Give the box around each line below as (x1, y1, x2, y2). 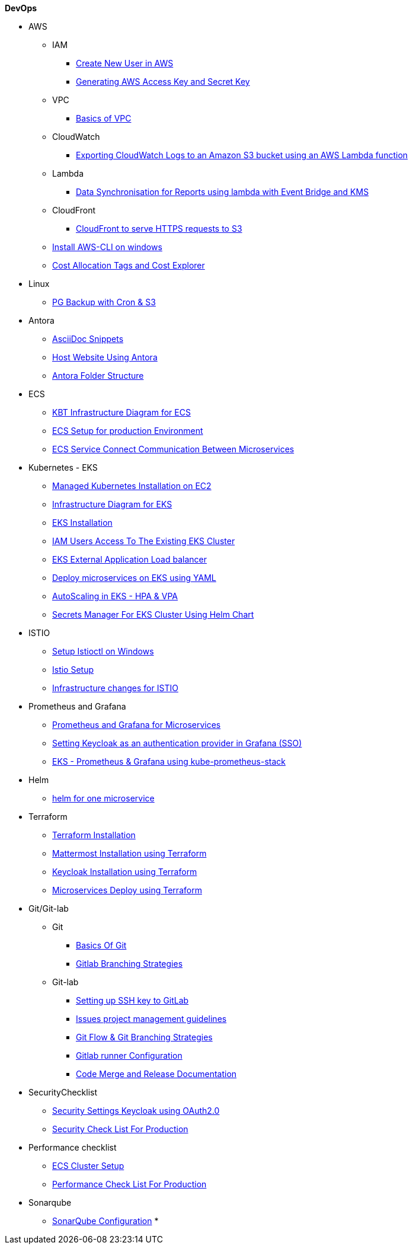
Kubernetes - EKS (28, 462, 98, 472)
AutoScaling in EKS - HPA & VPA (52, 591, 178, 601)
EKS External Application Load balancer (52, 554, 207, 564)
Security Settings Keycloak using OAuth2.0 (52, 1106, 220, 1116)
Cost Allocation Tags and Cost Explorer (52, 260, 205, 270)
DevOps (5, 3, 37, 13)
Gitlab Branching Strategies (76, 959, 183, 969)
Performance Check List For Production (52, 1179, 207, 1189)
